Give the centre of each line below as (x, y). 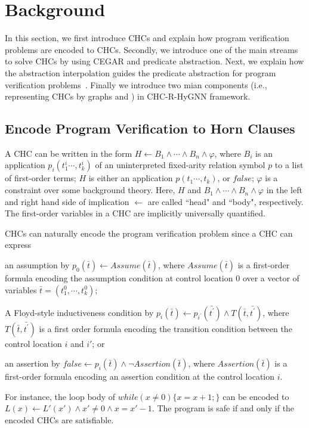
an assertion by (33, 363)
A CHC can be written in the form (69, 153)
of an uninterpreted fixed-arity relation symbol (180, 165)
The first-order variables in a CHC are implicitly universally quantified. (135, 213)
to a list (289, 165)
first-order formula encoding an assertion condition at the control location (140, 376)
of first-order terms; (41, 178)
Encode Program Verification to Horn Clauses (150, 128)
